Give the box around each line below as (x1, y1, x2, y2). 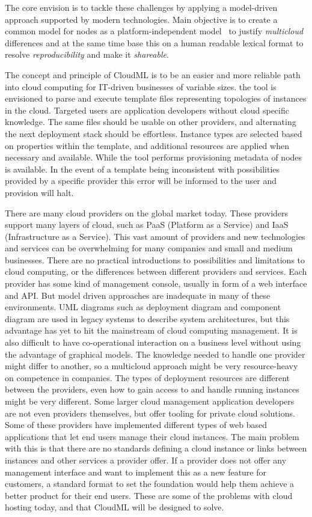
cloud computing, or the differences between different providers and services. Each (5, 265, 307, 278)
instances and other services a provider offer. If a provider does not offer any (5, 453, 287, 466)
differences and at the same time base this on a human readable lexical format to (5, 36, 304, 49)
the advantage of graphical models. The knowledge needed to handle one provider (5, 347, 305, 360)
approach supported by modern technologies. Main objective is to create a (5, 13, 278, 25)
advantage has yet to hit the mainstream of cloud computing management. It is (5, 324, 298, 337)
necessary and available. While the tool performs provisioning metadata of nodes (5, 151, 302, 164)
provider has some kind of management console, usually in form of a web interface (5, 277, 307, 290)
